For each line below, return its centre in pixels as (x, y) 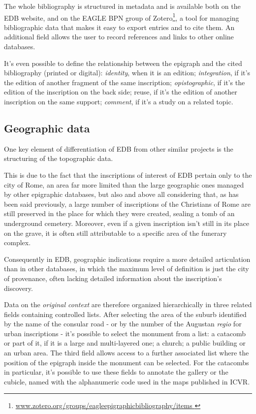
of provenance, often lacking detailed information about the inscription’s (113, 278)
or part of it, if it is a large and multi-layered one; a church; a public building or (125, 343)
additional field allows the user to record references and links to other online (119, 37)
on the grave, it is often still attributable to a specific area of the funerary (115, 233)
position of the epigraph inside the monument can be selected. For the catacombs (127, 362)
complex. (17, 242)
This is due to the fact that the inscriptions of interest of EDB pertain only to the (128, 175)
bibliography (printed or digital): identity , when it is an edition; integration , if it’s (127, 73)
